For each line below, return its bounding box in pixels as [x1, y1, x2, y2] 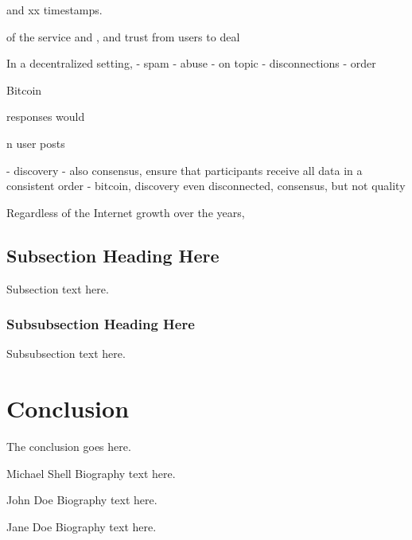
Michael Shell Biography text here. [6, 464, 176, 481]
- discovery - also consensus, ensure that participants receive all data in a [6, 161, 363, 178]
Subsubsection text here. [6, 345, 126, 362]
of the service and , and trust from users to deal [6, 28, 240, 45]
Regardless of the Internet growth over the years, [6, 204, 245, 220]
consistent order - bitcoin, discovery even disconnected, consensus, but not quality [6, 177, 406, 194]
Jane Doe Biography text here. [6, 518, 157, 534]
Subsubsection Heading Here [6, 314, 195, 334]
